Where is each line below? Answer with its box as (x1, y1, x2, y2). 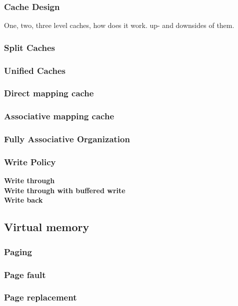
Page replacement (4, 291, 77, 304)
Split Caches (4, 41, 55, 53)
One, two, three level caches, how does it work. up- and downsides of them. (4, 20, 234, 30)
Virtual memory (4, 219, 89, 235)
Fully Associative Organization (4, 133, 130, 145)
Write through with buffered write (4, 185, 125, 195)
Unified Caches (4, 64, 66, 76)
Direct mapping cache (4, 87, 94, 99)
